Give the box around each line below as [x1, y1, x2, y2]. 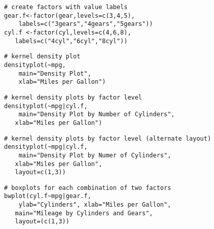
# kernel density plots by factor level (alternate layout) [4, 135, 211, 142]
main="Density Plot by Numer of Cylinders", [18, 151, 171, 159]
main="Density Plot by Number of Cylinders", [18, 111, 175, 118]
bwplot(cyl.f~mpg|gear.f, [4, 192, 91, 200]
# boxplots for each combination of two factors [4, 184, 171, 191]
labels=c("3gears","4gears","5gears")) [18, 20, 153, 28]
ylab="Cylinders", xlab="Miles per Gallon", [18, 201, 171, 209]
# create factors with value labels [4, 4, 128, 11]
